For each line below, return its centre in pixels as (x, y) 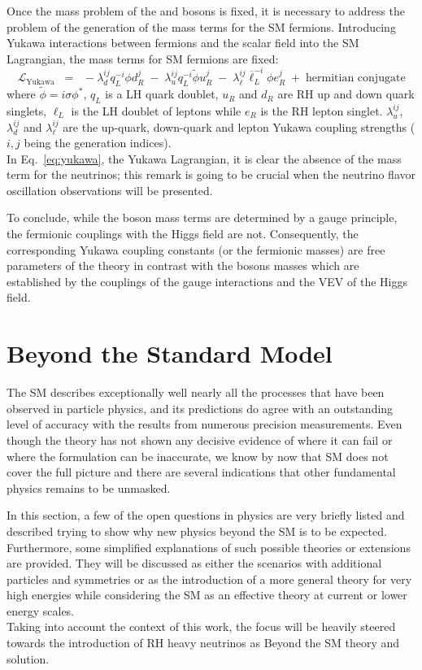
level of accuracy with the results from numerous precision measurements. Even (204, 424)
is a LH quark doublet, (162, 94)
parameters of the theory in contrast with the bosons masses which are (183, 265)
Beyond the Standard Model (170, 353)
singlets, (27, 110)
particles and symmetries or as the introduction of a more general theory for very (209, 579)
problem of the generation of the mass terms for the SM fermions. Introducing (201, 26)
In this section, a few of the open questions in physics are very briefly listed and (206, 515)
